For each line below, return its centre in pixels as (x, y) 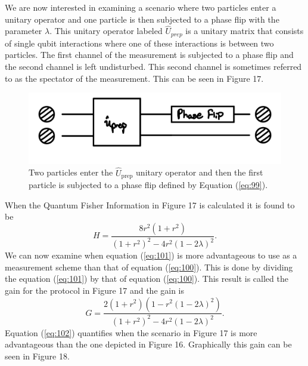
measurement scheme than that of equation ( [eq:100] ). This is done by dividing (149, 267)
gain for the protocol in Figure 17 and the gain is (95, 290)
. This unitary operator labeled (106, 31)
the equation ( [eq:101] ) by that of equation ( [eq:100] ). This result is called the (147, 279)
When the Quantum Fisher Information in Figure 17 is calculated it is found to (150, 204)
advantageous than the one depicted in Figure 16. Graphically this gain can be (148, 344)
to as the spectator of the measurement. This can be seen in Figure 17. (134, 78)
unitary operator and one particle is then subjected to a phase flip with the (142, 19)
